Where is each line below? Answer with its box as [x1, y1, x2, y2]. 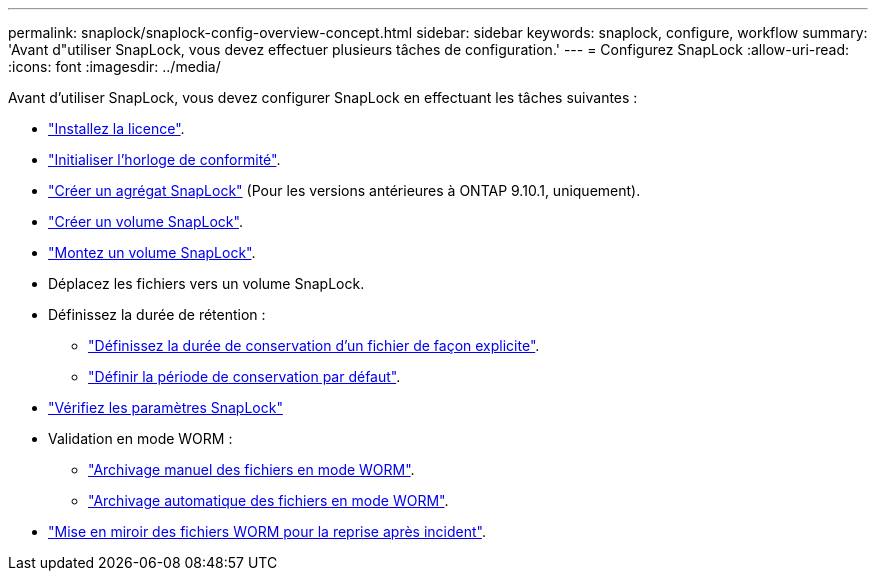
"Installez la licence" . [48, 120, 185, 137]
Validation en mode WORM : [48, 430, 233, 447]
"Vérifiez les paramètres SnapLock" [48, 399, 283, 416]
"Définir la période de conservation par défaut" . [88, 368, 401, 385]
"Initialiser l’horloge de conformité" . [48, 151, 281, 168]
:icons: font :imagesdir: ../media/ [8, 58, 221, 75]
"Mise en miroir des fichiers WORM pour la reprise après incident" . [48, 523, 486, 540]
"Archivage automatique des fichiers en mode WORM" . [88, 492, 449, 509]
